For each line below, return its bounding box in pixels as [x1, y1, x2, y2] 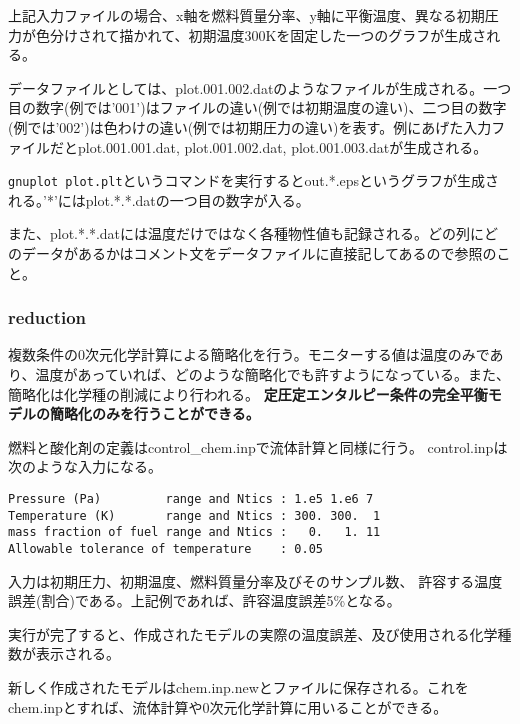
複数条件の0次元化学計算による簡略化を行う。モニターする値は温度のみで [8, 344, 490, 365]
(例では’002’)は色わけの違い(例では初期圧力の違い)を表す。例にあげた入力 [8, 116, 492, 137]
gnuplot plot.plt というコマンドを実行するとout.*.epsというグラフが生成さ [8, 170, 500, 191]
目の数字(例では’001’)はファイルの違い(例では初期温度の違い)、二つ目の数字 [8, 97, 507, 118]
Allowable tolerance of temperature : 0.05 [8, 541, 323, 556]
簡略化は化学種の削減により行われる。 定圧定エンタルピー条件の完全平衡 [8, 383, 488, 404]
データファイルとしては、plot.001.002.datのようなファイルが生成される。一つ [8, 77, 512, 98]
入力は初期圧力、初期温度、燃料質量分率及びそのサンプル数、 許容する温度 [8, 570, 503, 591]
